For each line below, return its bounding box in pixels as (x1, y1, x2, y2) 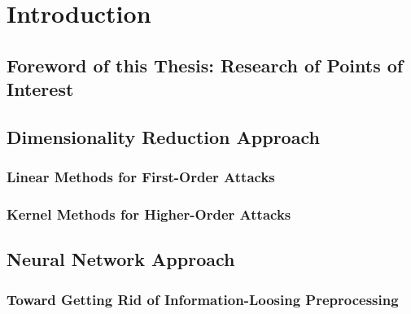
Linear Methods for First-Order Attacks (7, 167, 275, 187)
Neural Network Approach (7, 246, 235, 272)
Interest (7, 76, 74, 102)
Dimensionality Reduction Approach (7, 124, 320, 149)
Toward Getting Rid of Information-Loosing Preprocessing (7, 289, 399, 309)
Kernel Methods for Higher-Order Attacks (7, 204, 291, 225)
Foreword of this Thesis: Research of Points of (7, 52, 404, 77)
